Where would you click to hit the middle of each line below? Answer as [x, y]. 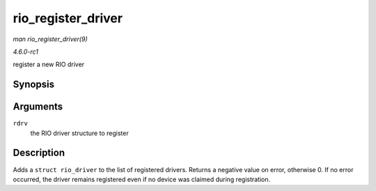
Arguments [38, 107]
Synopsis [34, 85]
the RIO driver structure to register [79, 133]
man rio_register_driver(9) [50, 39]
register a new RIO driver [49, 64]
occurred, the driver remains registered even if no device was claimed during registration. [142, 179]
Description [39, 153]
